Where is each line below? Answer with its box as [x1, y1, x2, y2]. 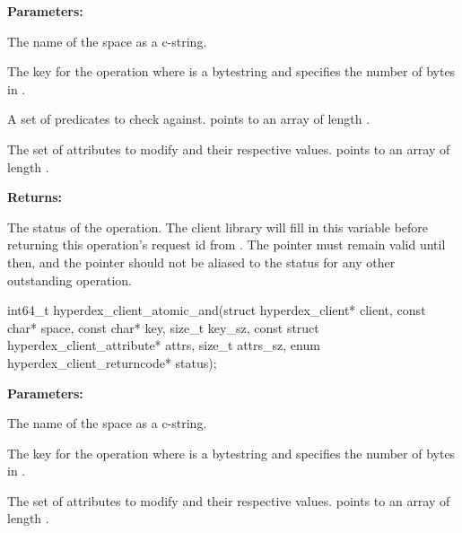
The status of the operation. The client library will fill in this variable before [7, 217, 429, 236]
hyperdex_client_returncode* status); [7, 353, 217, 371]
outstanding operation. [7, 270, 132, 289]
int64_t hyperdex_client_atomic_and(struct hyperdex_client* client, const [7, 301, 426, 319]
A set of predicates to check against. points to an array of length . [7, 109, 370, 128]
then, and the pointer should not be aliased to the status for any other [7, 252, 396, 271]
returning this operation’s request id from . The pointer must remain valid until [7, 235, 446, 254]
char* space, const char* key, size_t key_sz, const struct [7, 318, 319, 336]
